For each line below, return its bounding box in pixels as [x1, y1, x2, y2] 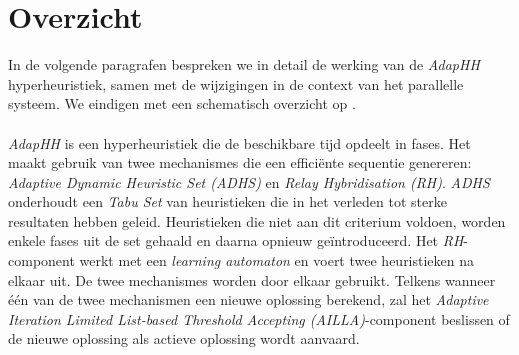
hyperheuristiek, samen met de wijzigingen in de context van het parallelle [8, 73, 464, 94]
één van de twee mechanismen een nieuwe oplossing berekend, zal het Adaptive [8, 289, 489, 310]
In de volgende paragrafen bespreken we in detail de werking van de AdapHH [8, 54, 480, 75]
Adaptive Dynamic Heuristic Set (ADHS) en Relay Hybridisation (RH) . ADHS [8, 171, 490, 192]
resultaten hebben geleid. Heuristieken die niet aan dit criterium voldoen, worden [8, 210, 506, 231]
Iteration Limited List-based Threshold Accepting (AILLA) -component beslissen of [8, 308, 510, 329]
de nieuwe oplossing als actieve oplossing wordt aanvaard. [8, 328, 360, 349]
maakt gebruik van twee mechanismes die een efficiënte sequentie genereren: [8, 152, 472, 173]
